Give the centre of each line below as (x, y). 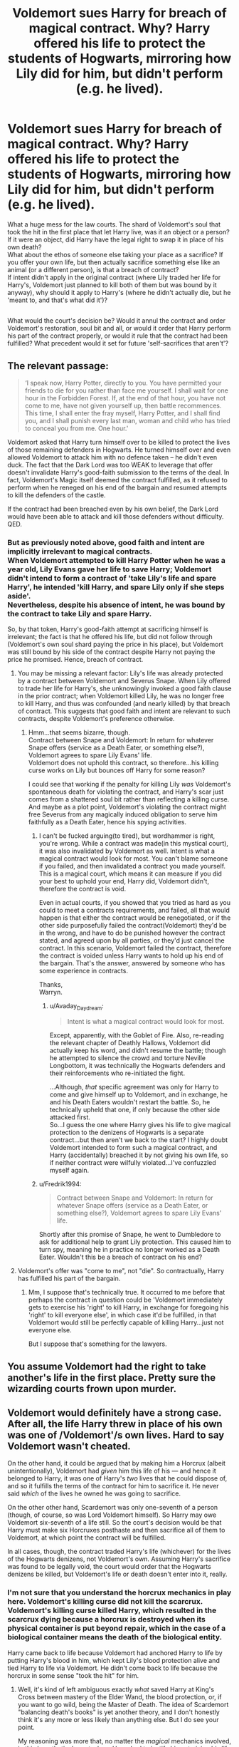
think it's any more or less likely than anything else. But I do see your (118, 1719)
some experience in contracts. (83, 971)
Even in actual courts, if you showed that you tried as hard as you (135, 903)
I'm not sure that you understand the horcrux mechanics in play (119, 1592)
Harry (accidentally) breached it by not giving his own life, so (139, 1155)
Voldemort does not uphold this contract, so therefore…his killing (123, 763)
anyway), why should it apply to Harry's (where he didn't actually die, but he (119, 292)
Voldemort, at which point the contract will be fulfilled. (87, 1538)
